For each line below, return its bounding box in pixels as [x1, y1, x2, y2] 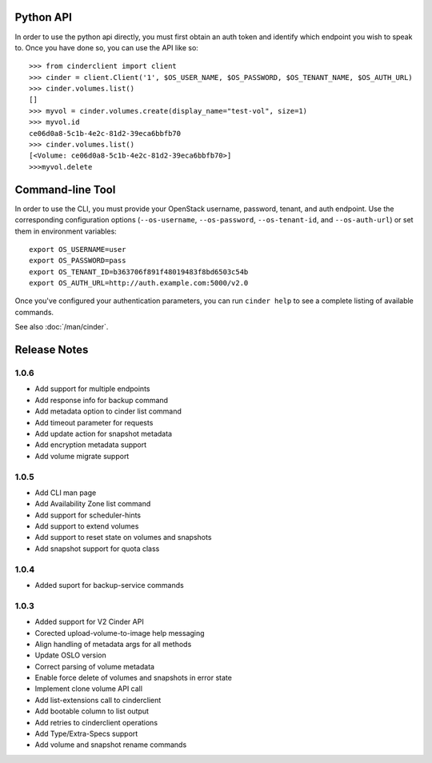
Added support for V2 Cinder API [34, 617, 144, 627]
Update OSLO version [34, 650, 107, 660]
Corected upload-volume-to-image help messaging [34, 628, 205, 637]
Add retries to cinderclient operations [34, 717, 158, 727]
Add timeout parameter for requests [34, 417, 154, 427]
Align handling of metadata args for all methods [34, 639, 192, 649]
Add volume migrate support [34, 451, 130, 461]
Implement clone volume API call [34, 684, 143, 693]
